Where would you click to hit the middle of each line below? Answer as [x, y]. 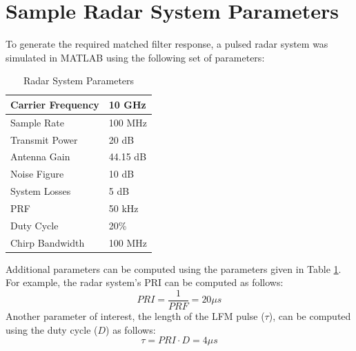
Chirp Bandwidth [48, 242]
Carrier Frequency [55, 104]
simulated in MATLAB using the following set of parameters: [135, 57]
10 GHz [127, 104]
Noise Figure [37, 174]
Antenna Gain [40, 156]
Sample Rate [37, 122]
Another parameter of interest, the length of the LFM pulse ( [135, 316]
